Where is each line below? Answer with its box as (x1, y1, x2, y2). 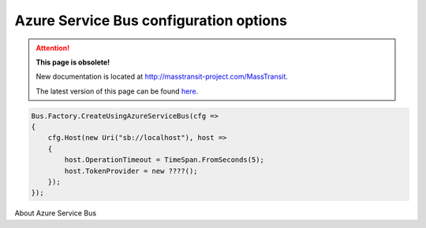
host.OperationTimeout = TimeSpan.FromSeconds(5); (64, 156, 264, 164)
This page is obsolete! (35, 57, 110, 67)
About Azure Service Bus (14, 208, 97, 218)
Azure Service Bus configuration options (14, 12, 288, 29)
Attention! (35, 43, 70, 53)
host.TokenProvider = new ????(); (64, 166, 198, 175)
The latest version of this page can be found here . (35, 86, 199, 96)
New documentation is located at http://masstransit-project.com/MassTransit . (35, 72, 288, 82)
